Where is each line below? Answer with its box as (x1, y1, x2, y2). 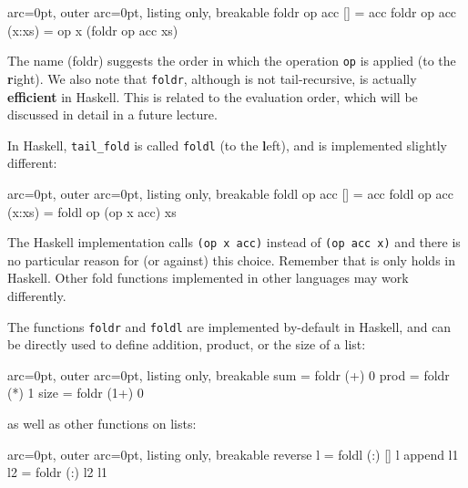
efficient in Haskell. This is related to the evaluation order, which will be (7, 87, 418, 106)
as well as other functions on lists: (7, 414, 197, 432)
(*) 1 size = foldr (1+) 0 (7, 383, 144, 402)
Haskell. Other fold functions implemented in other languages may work (7, 268, 409, 287)
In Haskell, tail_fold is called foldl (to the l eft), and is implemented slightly (7, 135, 448, 154)
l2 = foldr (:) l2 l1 (7, 462, 108, 482)
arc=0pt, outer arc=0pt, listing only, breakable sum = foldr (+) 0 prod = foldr (7, 365, 450, 384)
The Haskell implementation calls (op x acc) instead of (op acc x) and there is (7, 233, 461, 252)
